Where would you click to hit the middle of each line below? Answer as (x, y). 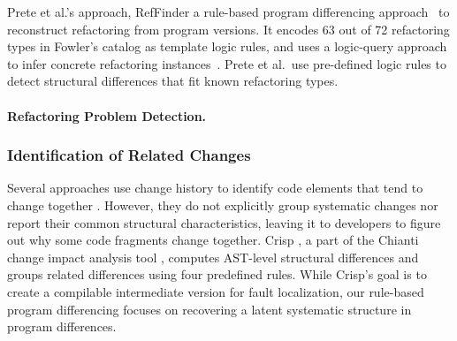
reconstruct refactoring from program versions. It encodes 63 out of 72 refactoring (228, 29)
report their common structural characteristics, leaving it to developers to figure (224, 222)
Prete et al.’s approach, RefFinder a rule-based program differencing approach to (228, 11)
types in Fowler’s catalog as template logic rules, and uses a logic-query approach (227, 46)
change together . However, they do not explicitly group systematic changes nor (223, 205)
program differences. (62, 326)
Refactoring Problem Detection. (107, 115)
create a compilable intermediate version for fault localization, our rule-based (216, 291)
